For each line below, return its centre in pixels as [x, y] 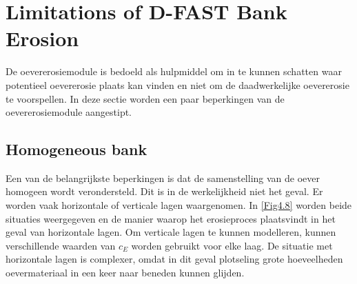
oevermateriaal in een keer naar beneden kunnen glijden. [125, 273]
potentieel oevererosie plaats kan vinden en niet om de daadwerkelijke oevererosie [177, 84]
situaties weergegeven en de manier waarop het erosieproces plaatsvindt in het [171, 218]
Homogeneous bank [76, 149]
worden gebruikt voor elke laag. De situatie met [232, 245]
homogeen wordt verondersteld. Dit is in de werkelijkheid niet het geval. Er [164, 191]
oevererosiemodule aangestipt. [69, 112]
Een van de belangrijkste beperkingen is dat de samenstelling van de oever [163, 177]
